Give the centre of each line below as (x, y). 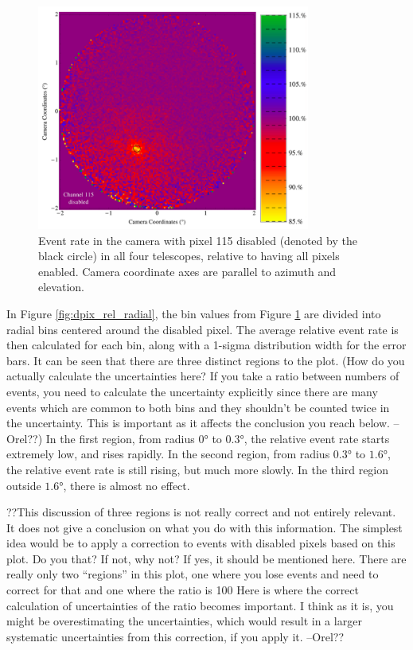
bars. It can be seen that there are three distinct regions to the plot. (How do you (206, 360)
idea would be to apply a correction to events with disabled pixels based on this (201, 543)
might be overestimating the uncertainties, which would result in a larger (184, 621)
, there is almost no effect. (127, 485)
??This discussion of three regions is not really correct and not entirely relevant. (201, 512)
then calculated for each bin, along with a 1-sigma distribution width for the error (206, 345)
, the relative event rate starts (317, 438)
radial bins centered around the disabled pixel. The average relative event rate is (203, 329)
